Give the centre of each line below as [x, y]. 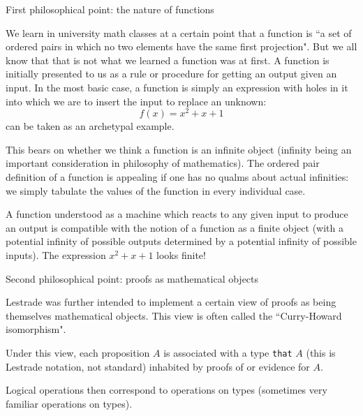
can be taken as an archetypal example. [90, 126]
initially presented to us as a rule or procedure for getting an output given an [171, 74]
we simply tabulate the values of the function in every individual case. [156, 190]
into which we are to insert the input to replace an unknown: [136, 101]
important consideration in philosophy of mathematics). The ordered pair [163, 163]
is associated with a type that [228, 352]
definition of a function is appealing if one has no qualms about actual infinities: [177, 177]
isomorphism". [36, 329]
